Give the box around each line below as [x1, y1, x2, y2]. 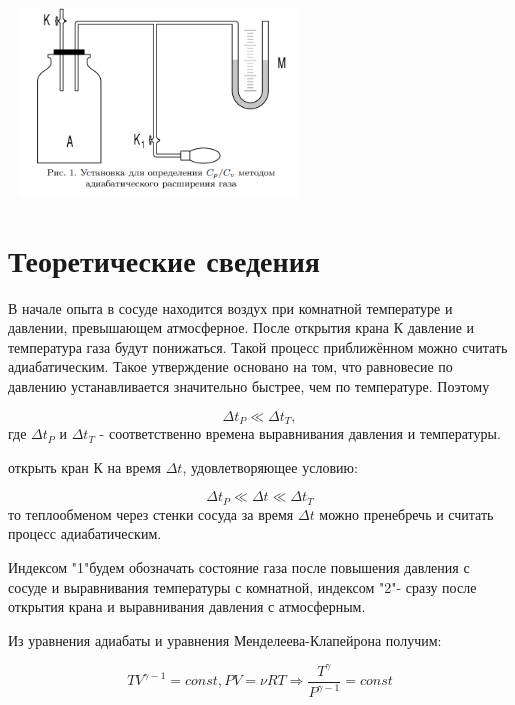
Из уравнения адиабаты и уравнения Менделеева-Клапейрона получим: [8, 629, 442, 650]
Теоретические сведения [8, 239, 320, 280]
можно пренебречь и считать [319, 503, 494, 524]
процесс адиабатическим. [8, 523, 162, 544]
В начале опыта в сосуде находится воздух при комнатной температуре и [8, 297, 453, 318]
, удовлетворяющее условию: [182, 456, 358, 477]
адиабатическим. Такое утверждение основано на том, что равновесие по [8, 356, 453, 377]
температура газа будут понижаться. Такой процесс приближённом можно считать [8, 336, 508, 357]
